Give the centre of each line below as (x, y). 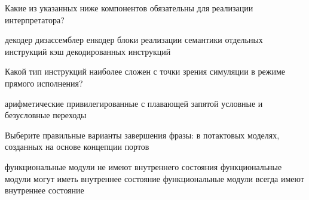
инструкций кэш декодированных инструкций (88, 51)
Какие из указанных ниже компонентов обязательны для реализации (129, 8)
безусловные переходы (46, 115)
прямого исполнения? (44, 83)
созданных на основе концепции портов (77, 147)
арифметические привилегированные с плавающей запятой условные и (134, 103)
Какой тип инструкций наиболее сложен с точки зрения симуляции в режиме (145, 71)
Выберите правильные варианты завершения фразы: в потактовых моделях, (142, 135)
